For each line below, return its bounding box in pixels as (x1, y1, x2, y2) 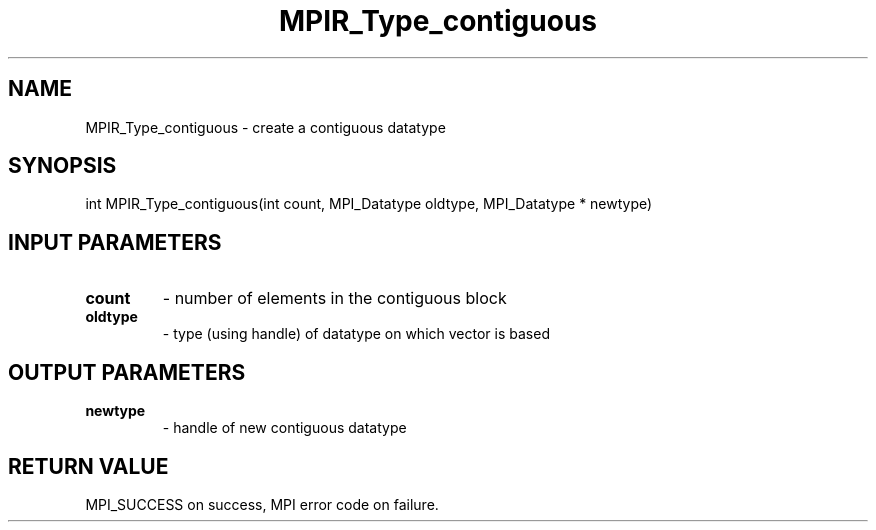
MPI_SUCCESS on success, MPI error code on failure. (85, 495, 439, 513)
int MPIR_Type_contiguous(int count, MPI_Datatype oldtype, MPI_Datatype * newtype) (85, 195, 653, 213)
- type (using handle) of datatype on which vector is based (162, 325, 550, 343)
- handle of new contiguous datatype (162, 419, 407, 437)
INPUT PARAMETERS (8, 229, 222, 255)
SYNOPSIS (8, 153, 117, 179)
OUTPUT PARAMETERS (8, 359, 246, 385)
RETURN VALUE (8, 453, 169, 479)
